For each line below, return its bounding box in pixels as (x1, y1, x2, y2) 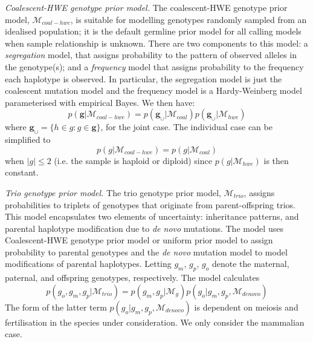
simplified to (5, 133, 51, 146)
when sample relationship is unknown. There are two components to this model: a (5, 36, 308, 49)
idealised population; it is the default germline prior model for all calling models (5, 25, 302, 38)
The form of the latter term (5, 300, 107, 313)
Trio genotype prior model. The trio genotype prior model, (5, 186, 221, 199)
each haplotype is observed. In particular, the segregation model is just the (5, 72, 282, 85)
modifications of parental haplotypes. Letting (5, 257, 172, 270)
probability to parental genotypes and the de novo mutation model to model (5, 245, 288, 258)
